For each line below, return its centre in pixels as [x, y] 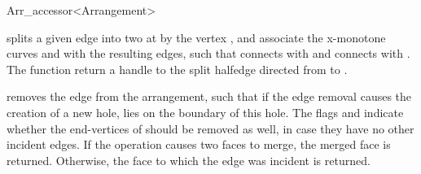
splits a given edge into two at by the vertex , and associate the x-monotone [196, 37]
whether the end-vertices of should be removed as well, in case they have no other [210, 128]
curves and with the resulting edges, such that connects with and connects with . [208, 53]
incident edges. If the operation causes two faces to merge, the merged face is [199, 144]
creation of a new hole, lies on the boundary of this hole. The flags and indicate [205, 112]
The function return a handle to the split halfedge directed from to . [177, 69]
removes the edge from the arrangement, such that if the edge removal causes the [209, 96]
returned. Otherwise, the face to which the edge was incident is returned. [189, 160]
